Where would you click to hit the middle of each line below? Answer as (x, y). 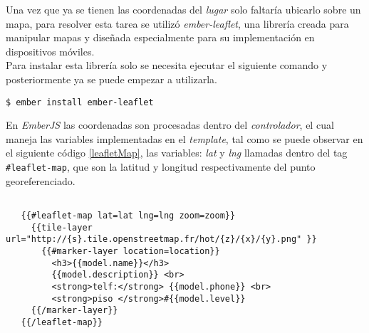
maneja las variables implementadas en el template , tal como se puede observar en (184, 138)
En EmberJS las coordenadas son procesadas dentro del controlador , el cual (170, 125)
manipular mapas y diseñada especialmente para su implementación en (160, 37)
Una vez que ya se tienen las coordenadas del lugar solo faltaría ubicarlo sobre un (183, 9)
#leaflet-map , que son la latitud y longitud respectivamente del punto (161, 166)
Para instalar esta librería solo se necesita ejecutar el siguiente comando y (167, 65)
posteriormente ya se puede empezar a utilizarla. (112, 79)
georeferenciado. (41, 180)
